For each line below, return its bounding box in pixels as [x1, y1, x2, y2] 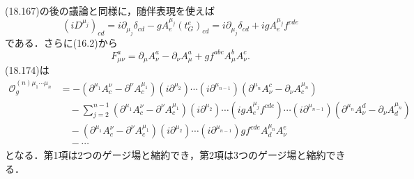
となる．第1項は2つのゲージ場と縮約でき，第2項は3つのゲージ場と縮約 [5, 148, 326, 162]
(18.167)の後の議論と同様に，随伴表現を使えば [5, 3, 215, 17]
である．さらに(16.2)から [5, 35, 118, 49]
